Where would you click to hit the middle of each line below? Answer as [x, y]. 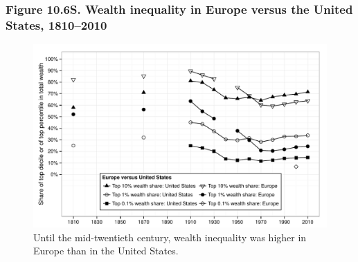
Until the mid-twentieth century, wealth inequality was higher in [170, 237]
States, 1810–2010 [56, 25]
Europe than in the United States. [106, 251]
